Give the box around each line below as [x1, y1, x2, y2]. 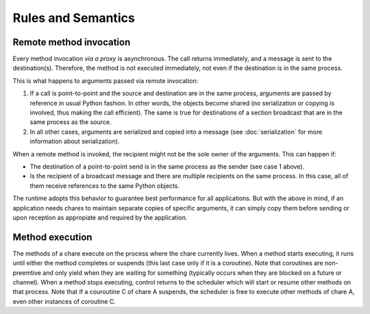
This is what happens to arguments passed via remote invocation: [12, 76, 199, 85]
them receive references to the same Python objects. [29, 182, 180, 190]
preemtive [12, 268, 41, 277]
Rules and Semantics [12, 10, 135, 25]
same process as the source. [29, 118, 112, 126]
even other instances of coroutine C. [12, 297, 116, 305]
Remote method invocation [12, 36, 131, 48]
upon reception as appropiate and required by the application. [12, 213, 188, 221]
